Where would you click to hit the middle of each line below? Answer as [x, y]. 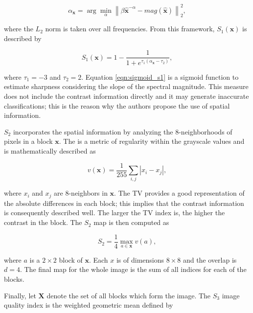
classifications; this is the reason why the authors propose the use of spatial [117, 105]
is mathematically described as [50, 151]
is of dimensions [140, 259]
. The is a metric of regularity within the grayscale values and [152, 141]
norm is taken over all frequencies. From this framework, [130, 29]
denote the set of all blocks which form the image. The [129, 295]
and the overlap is [210, 259]
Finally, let [20, 295]
